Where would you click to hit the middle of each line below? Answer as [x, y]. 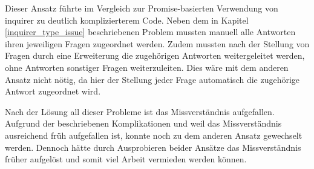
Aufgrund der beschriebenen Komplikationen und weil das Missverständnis [143, 123]
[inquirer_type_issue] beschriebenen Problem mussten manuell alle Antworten [150, 32]
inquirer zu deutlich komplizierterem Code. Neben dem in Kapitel [127, 20]
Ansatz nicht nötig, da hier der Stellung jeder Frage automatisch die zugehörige [152, 79]
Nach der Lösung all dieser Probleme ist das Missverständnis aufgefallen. [140, 111]
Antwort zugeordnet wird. [53, 91]
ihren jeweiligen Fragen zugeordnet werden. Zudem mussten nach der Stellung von [157, 43]
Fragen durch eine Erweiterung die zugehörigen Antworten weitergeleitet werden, [155, 55]
